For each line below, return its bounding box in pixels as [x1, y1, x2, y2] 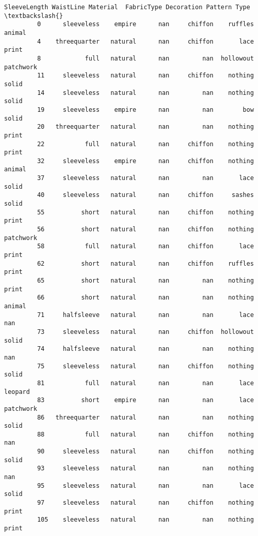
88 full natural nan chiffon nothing [37, 430, 254, 438]
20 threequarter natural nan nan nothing [37, 123, 254, 131]
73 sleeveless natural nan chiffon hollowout [37, 328, 254, 335]
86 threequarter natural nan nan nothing [37, 413, 254, 421]
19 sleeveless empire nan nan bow [37, 106, 254, 113]
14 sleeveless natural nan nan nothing [37, 89, 254, 96]
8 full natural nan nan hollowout [37, 54, 254, 62]
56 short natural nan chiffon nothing [37, 226, 254, 233]
